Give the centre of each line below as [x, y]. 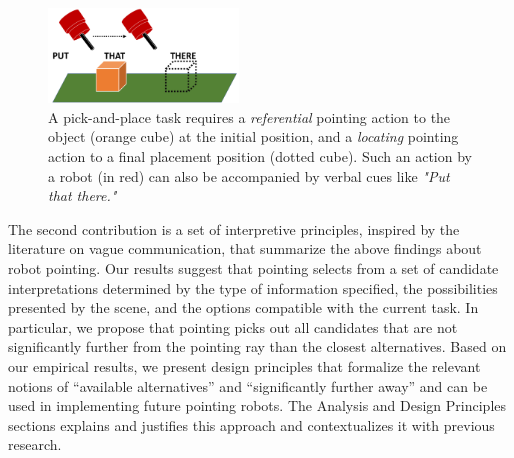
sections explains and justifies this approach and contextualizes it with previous [251, 424]
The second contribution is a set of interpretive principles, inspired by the [234, 228]
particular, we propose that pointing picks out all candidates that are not [233, 326]
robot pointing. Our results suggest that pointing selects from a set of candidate [253, 267]
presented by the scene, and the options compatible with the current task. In [243, 307]
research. [35, 444]
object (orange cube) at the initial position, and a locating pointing [253, 136]
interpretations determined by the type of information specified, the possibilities [253, 287]
